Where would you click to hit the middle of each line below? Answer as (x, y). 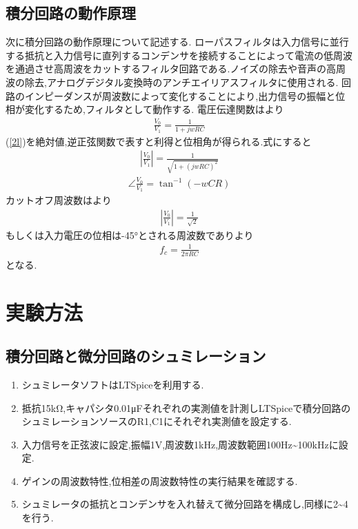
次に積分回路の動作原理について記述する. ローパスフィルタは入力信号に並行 (177, 42)
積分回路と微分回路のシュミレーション (136, 356)
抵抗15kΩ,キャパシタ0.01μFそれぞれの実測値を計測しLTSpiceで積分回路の (186, 407)
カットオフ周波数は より (59, 200)
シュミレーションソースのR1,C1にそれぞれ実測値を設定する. (157, 421)
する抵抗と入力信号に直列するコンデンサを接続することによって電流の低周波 (179, 55)
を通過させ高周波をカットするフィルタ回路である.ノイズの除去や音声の (166, 69)
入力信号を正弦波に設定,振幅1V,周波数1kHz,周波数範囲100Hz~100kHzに (180, 444)
